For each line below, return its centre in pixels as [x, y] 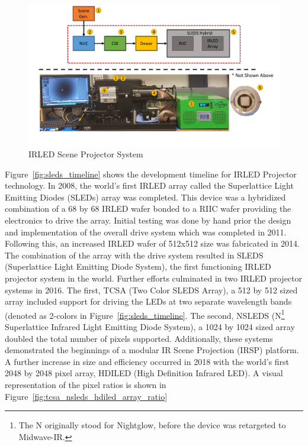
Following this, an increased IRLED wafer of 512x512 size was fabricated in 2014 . [153, 243]
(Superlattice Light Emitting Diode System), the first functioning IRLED [138, 266]
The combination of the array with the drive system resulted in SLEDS [134, 255]
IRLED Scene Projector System [86, 154]
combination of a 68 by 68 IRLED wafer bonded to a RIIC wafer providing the [148, 209]
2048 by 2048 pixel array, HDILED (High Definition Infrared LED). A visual [144, 373]
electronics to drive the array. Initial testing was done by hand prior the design [148, 220]
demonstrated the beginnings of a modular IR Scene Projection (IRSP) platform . [152, 350]
